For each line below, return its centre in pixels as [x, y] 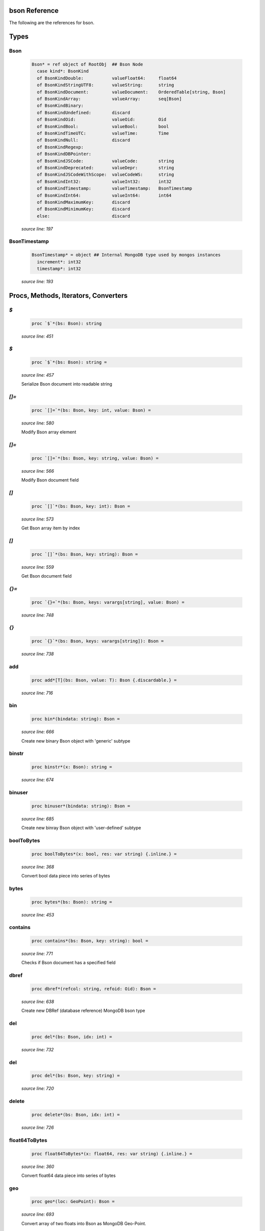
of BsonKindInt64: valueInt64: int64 [104, 195]
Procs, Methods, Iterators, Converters [68, 295]
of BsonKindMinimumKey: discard [83, 209]
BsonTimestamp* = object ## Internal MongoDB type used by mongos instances [126, 255]
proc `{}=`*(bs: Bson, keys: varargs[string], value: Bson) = [108, 602]
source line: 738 [38, 654]
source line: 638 [38, 1002]
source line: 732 [38, 1049]
